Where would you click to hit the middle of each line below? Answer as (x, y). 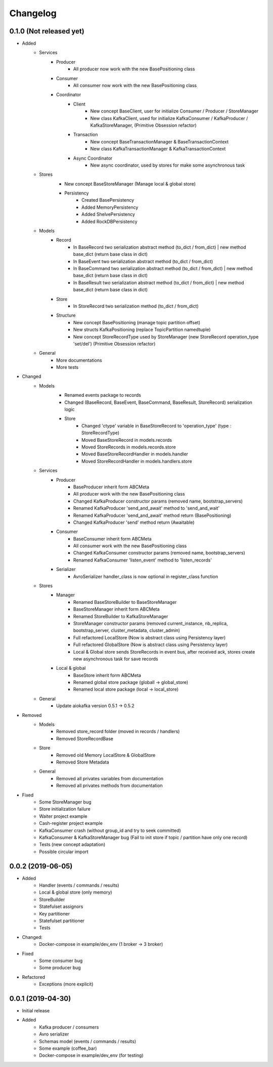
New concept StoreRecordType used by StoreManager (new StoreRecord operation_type (166, 336)
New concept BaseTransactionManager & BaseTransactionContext (160, 141)
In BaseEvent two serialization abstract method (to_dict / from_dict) (143, 261)
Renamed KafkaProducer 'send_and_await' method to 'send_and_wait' (147, 508)
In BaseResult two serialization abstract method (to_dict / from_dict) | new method (159, 282)
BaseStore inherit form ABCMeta (107, 675)
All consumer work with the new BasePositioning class (130, 546)
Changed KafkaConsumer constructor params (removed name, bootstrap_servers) (159, 553)
